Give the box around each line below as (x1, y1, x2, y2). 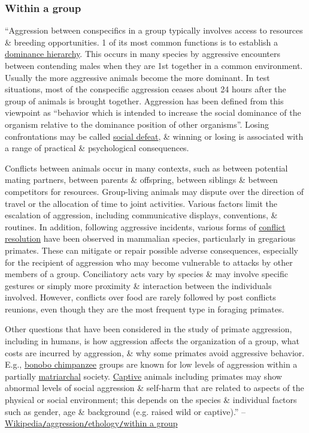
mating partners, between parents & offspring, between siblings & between (5, 173, 278, 186)
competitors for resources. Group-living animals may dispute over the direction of (5, 185, 304, 197)
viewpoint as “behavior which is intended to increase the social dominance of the (5, 106, 301, 119)
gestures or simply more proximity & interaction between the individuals (5, 279, 272, 291)
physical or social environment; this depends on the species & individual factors (5, 393, 297, 406)
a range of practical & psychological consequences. (5, 142, 189, 154)
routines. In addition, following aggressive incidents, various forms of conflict (5, 220, 286, 233)
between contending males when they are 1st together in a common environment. (5, 59, 303, 71)
